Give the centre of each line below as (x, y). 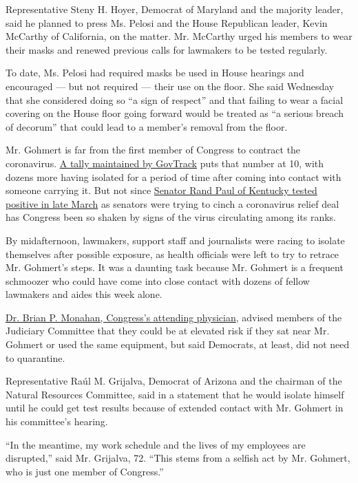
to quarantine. (35, 357)
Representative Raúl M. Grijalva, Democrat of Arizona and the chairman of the (174, 381)
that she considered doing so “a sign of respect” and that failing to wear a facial (175, 99)
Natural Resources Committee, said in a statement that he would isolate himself (175, 394)
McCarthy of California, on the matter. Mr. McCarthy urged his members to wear (179, 36)
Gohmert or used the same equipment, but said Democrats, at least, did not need (178, 344)
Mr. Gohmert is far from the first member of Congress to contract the (153, 150)
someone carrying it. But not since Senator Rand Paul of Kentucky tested (161, 190)
